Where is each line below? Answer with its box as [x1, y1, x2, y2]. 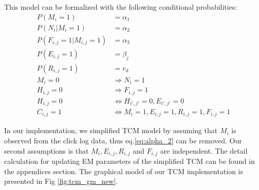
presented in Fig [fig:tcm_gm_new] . [4, 176, 118, 186]
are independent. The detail [160, 145, 248, 156]
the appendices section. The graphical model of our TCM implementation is [4, 165, 244, 176]
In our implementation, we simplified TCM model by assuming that [4, 125, 218, 136]
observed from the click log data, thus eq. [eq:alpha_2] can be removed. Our [4, 135, 242, 146]
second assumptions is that [4, 145, 89, 156]
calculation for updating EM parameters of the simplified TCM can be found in [4, 156, 255, 166]
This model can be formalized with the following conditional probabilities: [4, 2, 237, 12]
